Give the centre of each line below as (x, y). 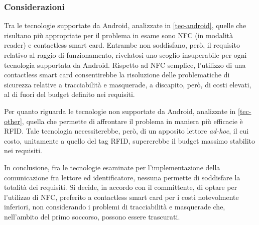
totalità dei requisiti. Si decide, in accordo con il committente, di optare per (121, 187)
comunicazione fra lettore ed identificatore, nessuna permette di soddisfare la (122, 177)
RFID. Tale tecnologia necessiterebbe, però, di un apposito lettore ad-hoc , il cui (126, 131)
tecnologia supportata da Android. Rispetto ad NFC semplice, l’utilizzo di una (125, 65)
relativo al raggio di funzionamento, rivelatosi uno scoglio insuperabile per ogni (125, 55)
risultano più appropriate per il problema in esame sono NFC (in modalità (119, 35)
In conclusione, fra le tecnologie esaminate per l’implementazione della (112, 167)
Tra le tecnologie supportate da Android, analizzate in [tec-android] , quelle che (125, 25)
